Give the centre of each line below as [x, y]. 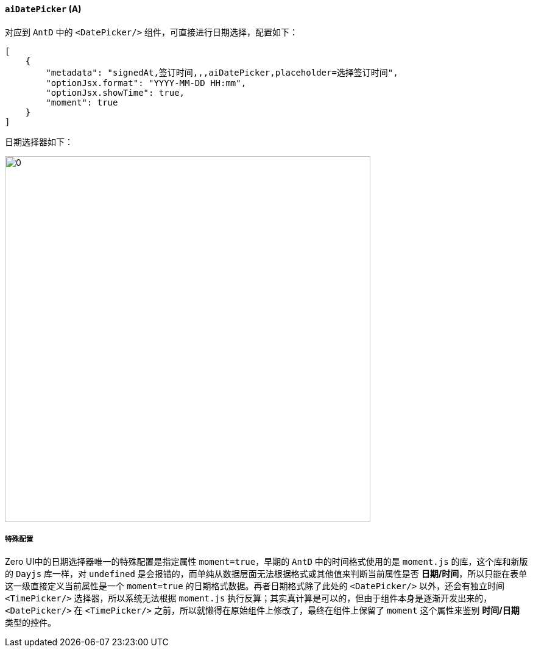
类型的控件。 [30, 623]
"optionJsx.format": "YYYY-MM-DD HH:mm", [146, 83]
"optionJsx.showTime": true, [115, 92]
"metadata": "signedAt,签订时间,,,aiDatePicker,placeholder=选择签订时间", [222, 72]
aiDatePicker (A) [43, 9]
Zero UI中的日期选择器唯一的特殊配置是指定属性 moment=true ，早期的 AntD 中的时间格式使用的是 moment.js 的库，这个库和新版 [266, 562]
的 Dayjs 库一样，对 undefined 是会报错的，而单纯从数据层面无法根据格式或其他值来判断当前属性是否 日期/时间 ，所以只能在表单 [266, 574]
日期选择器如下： [39, 142]
